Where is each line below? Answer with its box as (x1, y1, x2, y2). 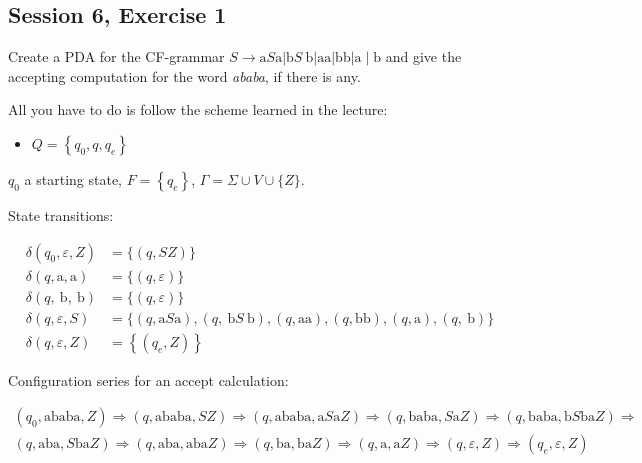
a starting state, (24, 168, 123, 189)
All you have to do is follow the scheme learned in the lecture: (8, 99, 388, 120)
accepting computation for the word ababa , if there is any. (8, 65, 361, 86)
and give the (385, 46, 462, 67)
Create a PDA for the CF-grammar (8, 46, 225, 67)
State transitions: (8, 204, 114, 225)
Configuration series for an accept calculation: (8, 369, 289, 390)
